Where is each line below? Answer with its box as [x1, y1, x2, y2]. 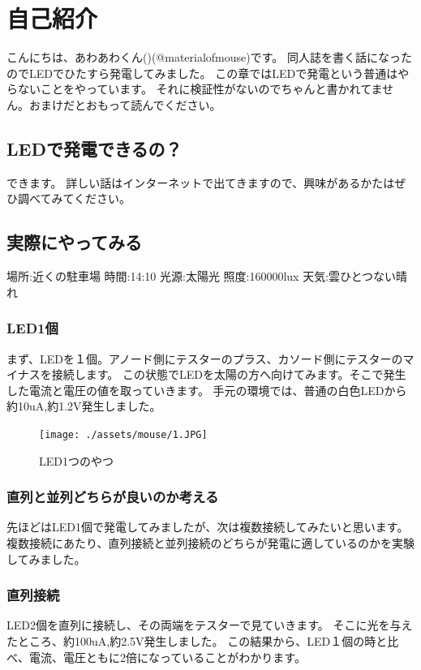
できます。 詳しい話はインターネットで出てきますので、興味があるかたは [6, 174, 395, 191]
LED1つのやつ [39, 452, 114, 469]
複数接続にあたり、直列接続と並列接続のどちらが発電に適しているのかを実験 [6, 534, 415, 551]
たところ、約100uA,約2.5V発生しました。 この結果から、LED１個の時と [6, 632, 388, 649]
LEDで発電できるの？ [6, 135, 183, 161]
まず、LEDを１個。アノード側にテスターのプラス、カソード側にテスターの [6, 350, 403, 367]
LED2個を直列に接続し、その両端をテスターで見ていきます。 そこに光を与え [6, 616, 413, 633]
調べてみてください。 [17, 190, 131, 207]
